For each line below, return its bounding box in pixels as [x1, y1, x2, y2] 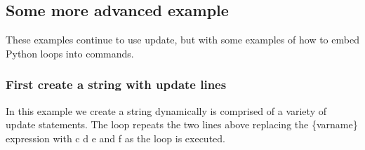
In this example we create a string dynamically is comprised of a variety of [6, 103, 326, 118]
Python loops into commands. [6, 46, 134, 60]
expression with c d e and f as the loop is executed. [6, 130, 225, 145]
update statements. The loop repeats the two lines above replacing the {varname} [6, 117, 358, 132]
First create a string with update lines [6, 76, 227, 93]
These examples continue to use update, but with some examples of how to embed [6, 32, 359, 47]
